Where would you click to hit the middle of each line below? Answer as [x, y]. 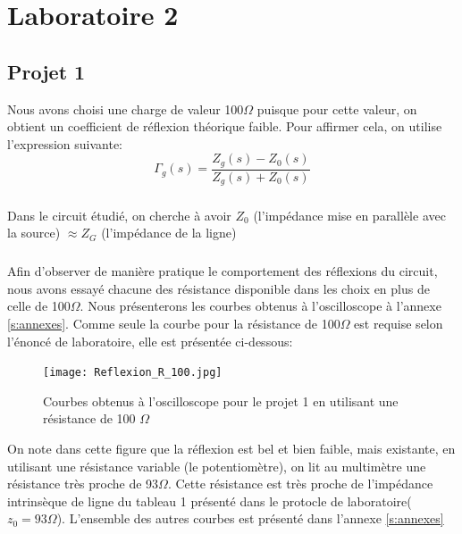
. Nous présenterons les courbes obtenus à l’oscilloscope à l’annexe [260, 306]
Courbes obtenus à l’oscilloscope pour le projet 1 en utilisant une [221, 400]
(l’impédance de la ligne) [169, 233]
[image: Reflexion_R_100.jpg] [133, 373]
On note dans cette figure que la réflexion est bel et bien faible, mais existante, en [231, 449]
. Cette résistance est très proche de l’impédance [300, 484]
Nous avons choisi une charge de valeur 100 [126, 108]
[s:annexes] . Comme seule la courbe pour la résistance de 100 [174, 324]
